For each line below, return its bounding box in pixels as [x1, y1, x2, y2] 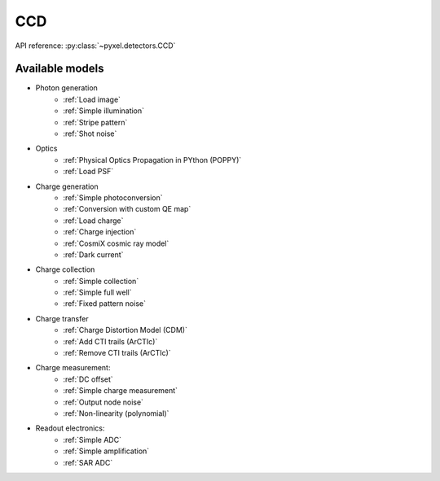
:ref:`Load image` [63, 94, 121, 104]
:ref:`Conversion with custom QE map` [63, 204, 191, 214]
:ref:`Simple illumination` [63, 106, 145, 116]
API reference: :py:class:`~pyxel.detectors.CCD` [15, 41, 176, 50]
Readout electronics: [35, 423, 105, 433]
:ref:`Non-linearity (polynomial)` [63, 409, 169, 418]
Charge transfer [35, 313, 89, 323]
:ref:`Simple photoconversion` [63, 192, 163, 203]
